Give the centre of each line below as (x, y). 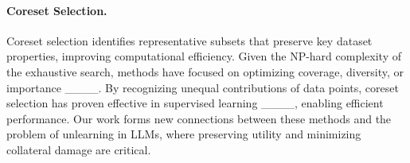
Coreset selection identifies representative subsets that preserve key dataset (189, 40)
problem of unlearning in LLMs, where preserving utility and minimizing (184, 134)
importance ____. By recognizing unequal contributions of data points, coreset (203, 87)
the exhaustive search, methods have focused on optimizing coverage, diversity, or (205, 71)
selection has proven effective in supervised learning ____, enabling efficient (195, 103)
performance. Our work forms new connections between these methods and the (199, 118)
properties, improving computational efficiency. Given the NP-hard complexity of (204, 56)
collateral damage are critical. (79, 149)
